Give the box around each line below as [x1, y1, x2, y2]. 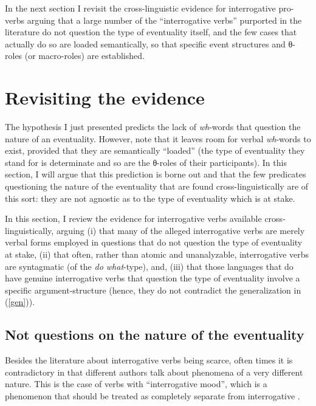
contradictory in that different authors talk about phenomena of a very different [5, 365, 303, 378]
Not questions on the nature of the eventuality [5, 325, 304, 344]
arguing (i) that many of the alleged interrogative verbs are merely [56, 224, 305, 236]
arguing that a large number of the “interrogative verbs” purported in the [27, 13, 302, 26]
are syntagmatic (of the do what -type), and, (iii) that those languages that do [5, 260, 294, 272]
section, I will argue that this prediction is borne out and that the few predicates [5, 168, 306, 181]
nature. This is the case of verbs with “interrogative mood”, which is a [5, 377, 267, 390]
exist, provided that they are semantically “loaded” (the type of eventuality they [5, 144, 305, 157]
